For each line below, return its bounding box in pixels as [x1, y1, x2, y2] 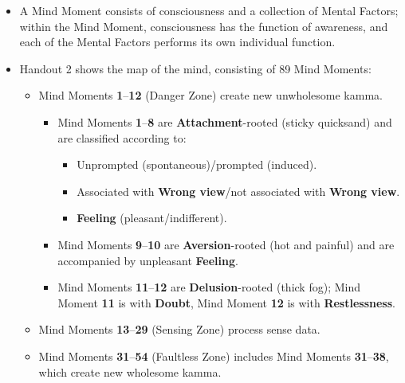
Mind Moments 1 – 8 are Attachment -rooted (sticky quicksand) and [57, 113, 392, 130]
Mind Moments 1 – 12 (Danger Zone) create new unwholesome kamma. [38, 87, 383, 104]
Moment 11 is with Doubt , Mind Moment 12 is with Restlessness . [57, 294, 395, 311]
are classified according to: [57, 129, 187, 146]
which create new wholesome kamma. [38, 363, 222, 380]
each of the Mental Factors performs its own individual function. [19, 33, 336, 50]
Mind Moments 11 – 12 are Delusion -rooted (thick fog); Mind [57, 279, 360, 295]
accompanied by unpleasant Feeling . [57, 252, 238, 268]
